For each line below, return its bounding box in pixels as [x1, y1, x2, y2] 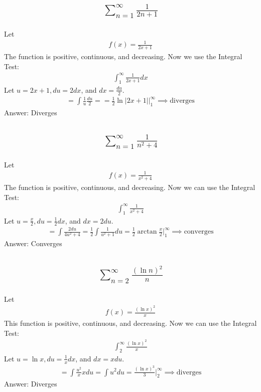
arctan [137, 228, 157, 235]
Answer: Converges [4, 238, 62, 249]
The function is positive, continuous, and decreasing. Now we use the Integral [4, 51, 242, 62]
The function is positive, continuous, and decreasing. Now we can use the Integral [4, 182, 255, 192]
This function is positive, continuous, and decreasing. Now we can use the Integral [4, 317, 257, 328]
